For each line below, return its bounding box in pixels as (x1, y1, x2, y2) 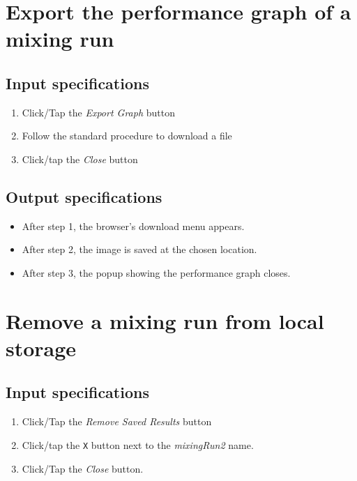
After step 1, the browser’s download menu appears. (22, 218, 245, 233)
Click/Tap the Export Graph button (22, 105, 175, 119)
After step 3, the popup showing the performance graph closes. (22, 265, 291, 280)
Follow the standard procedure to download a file (22, 128, 232, 143)
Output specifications (6, 185, 162, 207)
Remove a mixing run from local (6, 306, 324, 335)
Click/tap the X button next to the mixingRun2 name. (22, 437, 254, 452)
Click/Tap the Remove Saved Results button (22, 414, 212, 429)
